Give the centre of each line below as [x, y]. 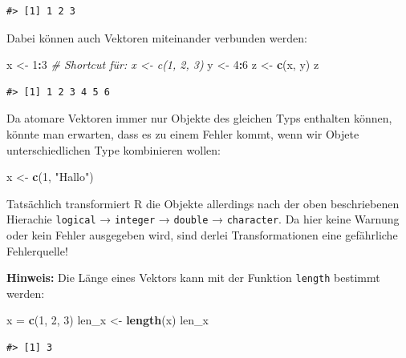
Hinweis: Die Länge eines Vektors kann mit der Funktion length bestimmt [193, 278]
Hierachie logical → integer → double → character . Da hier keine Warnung [203, 219]
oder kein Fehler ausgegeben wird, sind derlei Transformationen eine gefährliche [202, 235]
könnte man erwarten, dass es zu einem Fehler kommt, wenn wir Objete [183, 133]
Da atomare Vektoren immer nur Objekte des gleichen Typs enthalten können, [199, 118]
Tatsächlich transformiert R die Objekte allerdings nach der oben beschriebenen [203, 203]
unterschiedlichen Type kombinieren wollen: [114, 149]
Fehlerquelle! [37, 250]
